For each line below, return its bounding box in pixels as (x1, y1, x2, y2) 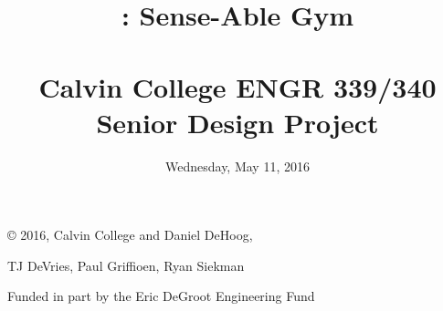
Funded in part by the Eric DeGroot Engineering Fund (7, 286, 315, 306)
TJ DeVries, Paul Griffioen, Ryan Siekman (7, 255, 245, 275)
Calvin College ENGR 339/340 (38, 67, 437, 105)
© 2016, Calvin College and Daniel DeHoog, (7, 225, 253, 244)
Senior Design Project (96, 103, 379, 140)
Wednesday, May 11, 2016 (165, 156, 310, 175)
